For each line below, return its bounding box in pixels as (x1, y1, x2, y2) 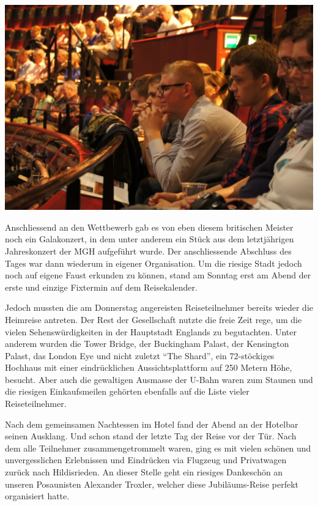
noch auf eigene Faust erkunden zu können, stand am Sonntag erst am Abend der (5, 269, 311, 281)
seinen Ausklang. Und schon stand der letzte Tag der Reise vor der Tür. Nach (5, 430, 297, 442)
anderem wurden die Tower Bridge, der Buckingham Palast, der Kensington (5, 337, 289, 350)
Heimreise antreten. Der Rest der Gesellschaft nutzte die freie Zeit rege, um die (5, 313, 302, 326)
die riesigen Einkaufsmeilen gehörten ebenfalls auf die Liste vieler (5, 385, 250, 398)
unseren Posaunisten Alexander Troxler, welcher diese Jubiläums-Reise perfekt (5, 477, 298, 490)
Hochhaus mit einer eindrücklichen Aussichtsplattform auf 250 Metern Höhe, (5, 361, 292, 374)
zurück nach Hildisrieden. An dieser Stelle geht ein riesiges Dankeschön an (5, 466, 283, 478)
